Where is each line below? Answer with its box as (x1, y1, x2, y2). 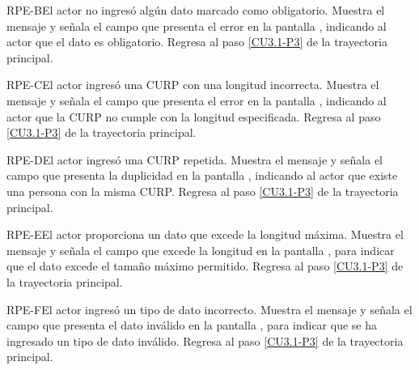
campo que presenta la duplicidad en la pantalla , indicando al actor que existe (6, 167, 398, 184)
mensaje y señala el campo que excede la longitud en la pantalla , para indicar (6, 241, 395, 258)
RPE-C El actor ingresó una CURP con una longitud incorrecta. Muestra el (6, 76, 379, 93)
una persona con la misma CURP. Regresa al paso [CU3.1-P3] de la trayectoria (6, 182, 399, 199)
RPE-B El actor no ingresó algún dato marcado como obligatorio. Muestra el (6, 2, 385, 18)
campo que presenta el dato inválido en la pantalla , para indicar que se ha (6, 317, 377, 334)
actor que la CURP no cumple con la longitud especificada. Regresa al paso (6, 108, 381, 125)
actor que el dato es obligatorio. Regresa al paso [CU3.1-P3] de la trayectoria (6, 33, 387, 50)
